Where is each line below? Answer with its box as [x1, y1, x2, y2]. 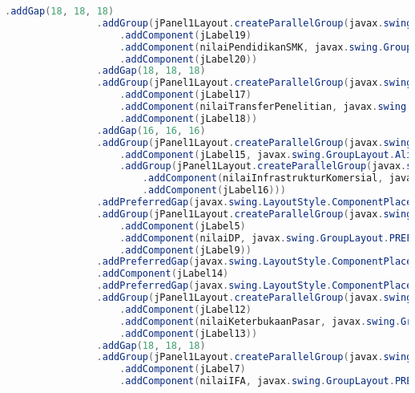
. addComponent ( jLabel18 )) [119, 112, 258, 124]
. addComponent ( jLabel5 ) [119, 220, 246, 232]
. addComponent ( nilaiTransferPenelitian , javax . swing [119, 101, 407, 112]
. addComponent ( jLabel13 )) [119, 327, 258, 339]
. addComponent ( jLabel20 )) [119, 53, 258, 65]
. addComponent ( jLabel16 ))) [142, 184, 286, 196]
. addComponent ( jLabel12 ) [119, 303, 252, 315]
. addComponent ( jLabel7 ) [119, 363, 246, 375]
